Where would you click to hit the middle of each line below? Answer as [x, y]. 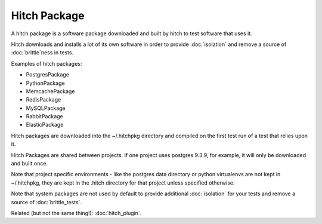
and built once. [29, 164]
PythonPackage [45, 83]
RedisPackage [44, 100]
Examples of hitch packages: [47, 63]
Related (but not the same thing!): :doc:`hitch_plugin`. [76, 213]
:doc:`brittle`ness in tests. [42, 53]
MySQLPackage [46, 108]
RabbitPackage [45, 116]
